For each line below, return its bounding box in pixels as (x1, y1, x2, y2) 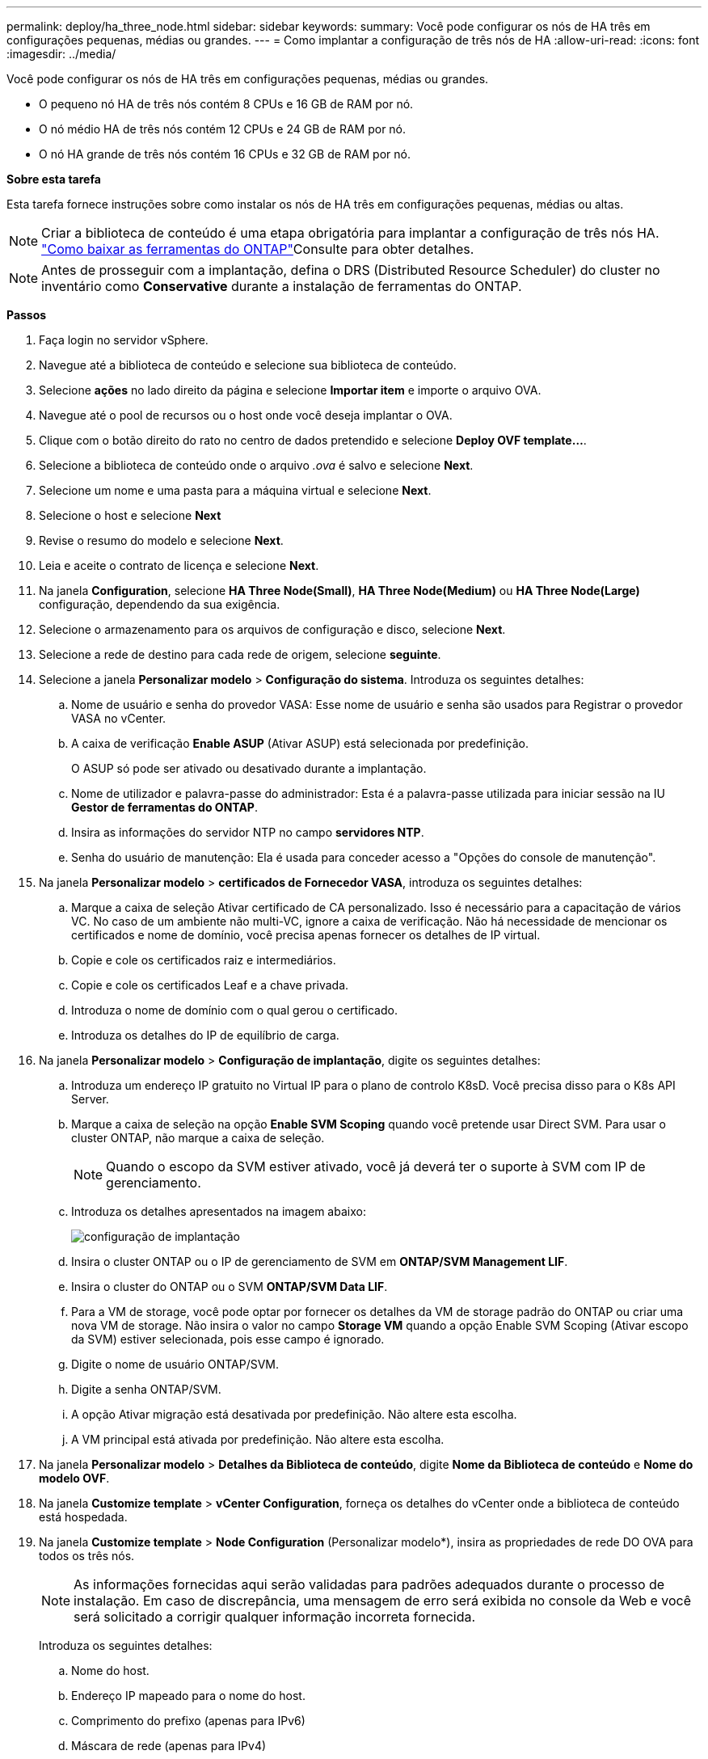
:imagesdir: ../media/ (6, 47, 116, 61)
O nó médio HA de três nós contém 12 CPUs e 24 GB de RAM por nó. (39, 122, 407, 136)
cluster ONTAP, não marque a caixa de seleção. (71, 1131, 325, 1145)
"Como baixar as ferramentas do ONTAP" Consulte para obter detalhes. (41, 241, 474, 257)
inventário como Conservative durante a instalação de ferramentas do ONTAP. (41, 278, 522, 294)
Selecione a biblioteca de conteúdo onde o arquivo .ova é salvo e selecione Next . (39, 458, 474, 472)
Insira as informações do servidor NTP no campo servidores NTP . (71, 825, 424, 839)
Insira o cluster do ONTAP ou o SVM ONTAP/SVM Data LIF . (71, 1280, 388, 1293)
